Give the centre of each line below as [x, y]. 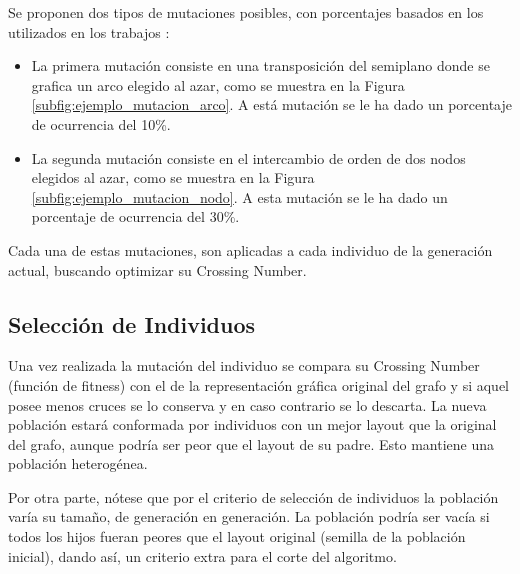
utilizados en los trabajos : [89, 31]
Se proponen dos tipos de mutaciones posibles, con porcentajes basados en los [246, 12]
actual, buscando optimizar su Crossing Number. [157, 269]
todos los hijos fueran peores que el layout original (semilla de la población [237, 536]
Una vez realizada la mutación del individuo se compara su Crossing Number [244, 365]
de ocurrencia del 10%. [101, 123]
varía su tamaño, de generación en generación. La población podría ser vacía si [249, 516]
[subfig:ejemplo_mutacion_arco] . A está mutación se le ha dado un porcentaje [272, 104]
